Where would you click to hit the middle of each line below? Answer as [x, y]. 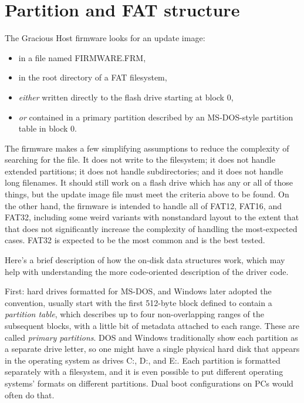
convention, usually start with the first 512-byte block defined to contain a [139, 302]
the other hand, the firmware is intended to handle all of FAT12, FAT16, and [143, 205]
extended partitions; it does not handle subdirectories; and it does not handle [144, 171]
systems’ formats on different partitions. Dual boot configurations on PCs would [149, 383]
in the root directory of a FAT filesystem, [93, 77]
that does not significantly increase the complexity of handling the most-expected [151, 228]
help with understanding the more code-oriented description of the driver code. [147, 271]
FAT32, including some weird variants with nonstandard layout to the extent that [152, 217]
